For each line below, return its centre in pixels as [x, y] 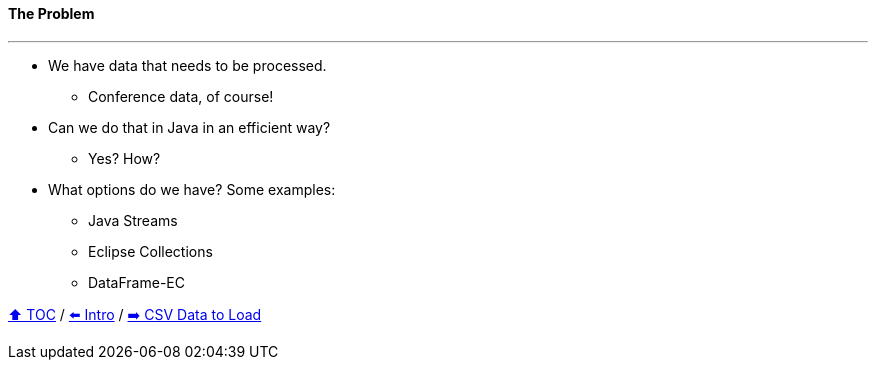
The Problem [51, 13]
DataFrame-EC [136, 282]
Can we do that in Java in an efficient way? [189, 127]
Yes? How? [124, 158]
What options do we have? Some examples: [192, 189]
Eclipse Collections [150, 251]
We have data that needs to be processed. [187, 65]
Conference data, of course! [181, 96]
